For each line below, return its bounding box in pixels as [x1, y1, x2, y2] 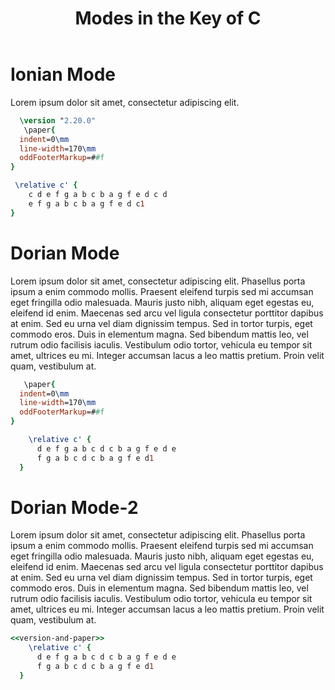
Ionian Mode [10, 63, 116, 86]
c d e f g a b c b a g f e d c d [28, 190, 168, 200]
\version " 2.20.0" [19, 115, 97, 126]
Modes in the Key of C [74, 7, 262, 30]
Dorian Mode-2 [10, 496, 139, 519]
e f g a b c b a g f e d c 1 [28, 198, 145, 209]
